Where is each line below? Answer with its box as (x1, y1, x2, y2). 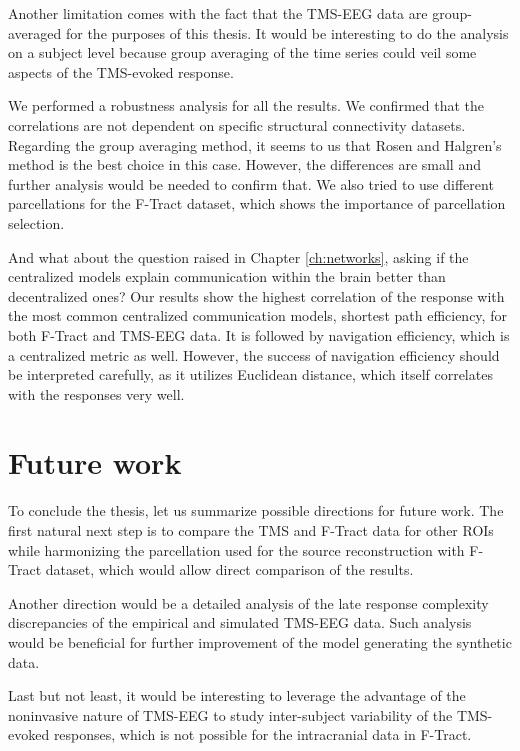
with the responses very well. (8, 383, 185, 404)
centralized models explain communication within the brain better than (8, 266, 446, 287)
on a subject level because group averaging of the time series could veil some (8, 42, 477, 63)
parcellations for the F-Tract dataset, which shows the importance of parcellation (8, 193, 506, 214)
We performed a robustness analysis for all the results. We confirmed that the (8, 95, 484, 116)
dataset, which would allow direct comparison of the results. (45, 559, 414, 580)
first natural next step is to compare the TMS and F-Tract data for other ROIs (8, 520, 494, 540)
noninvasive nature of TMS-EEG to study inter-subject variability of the (8, 704, 453, 725)
